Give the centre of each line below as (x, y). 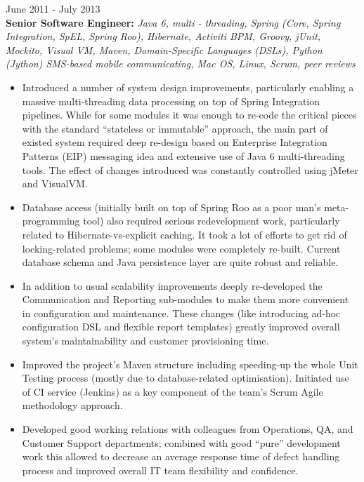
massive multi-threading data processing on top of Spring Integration (171, 101)
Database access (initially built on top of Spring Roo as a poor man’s (171, 207)
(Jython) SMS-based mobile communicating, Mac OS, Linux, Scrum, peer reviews (181, 63)
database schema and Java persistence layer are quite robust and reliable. (180, 262)
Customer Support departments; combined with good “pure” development (181, 442)
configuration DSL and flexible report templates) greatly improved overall (181, 327)
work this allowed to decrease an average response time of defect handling (181, 456)
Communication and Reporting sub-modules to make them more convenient (186, 299)
